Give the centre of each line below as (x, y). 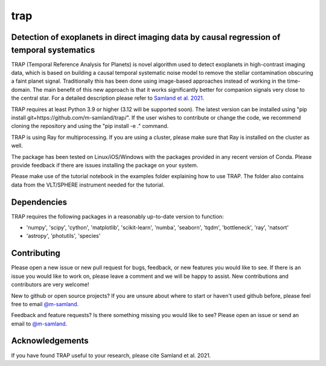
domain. (21, 89)
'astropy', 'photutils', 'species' (63, 236)
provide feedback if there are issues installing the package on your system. (105, 165)
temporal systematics (53, 50)
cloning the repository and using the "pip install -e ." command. (90, 126)
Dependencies (39, 202)
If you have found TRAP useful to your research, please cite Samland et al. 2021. (111, 355)
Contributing (36, 253)
